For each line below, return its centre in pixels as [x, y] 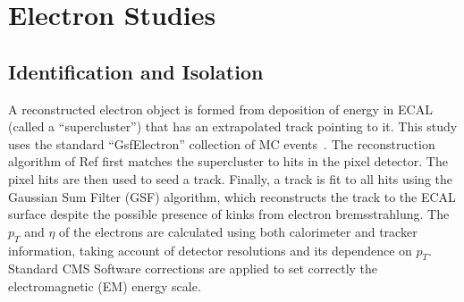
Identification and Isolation [136, 71]
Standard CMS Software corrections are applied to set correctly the [193, 268]
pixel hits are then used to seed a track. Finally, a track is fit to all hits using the [230, 178]
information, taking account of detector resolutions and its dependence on [210, 250]
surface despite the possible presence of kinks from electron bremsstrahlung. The [229, 214]
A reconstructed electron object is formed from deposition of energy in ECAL [220, 109]
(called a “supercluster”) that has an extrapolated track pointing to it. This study [233, 126]
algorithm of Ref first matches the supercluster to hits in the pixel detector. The [228, 161]
